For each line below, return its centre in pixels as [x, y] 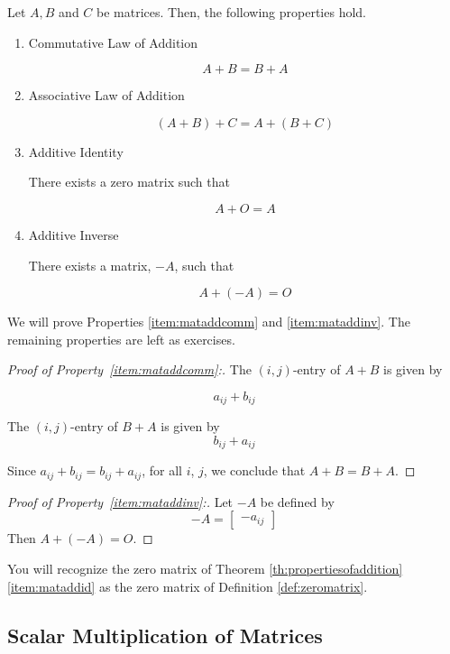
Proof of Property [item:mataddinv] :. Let [120, 501]
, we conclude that [254, 470]
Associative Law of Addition [106, 95]
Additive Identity [76, 151]
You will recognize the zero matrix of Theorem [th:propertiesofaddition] [205, 569]
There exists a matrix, [90, 265]
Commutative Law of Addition [113, 42]
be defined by [297, 501]
